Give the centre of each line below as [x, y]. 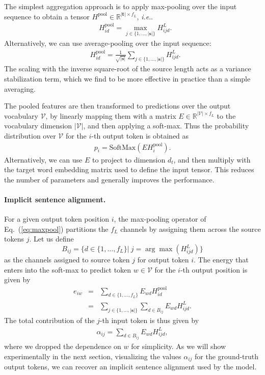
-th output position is [214, 269]
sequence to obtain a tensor [47, 16]
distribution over [30, 136]
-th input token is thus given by [149, 320]
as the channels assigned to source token [67, 259]
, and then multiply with [212, 159]
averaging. [20, 88]
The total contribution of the [49, 320]
